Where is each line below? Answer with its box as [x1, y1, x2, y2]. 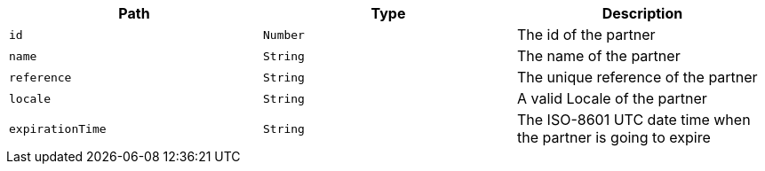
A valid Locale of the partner [516, 89, 707, 107]
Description [602, 4, 683, 22]
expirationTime [9, 121, 107, 136]
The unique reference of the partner [516, 68, 758, 86]
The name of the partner [516, 47, 681, 65]
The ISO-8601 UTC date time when [516, 111, 751, 128]
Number [262, 27, 305, 42]
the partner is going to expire [516, 128, 711, 146]
